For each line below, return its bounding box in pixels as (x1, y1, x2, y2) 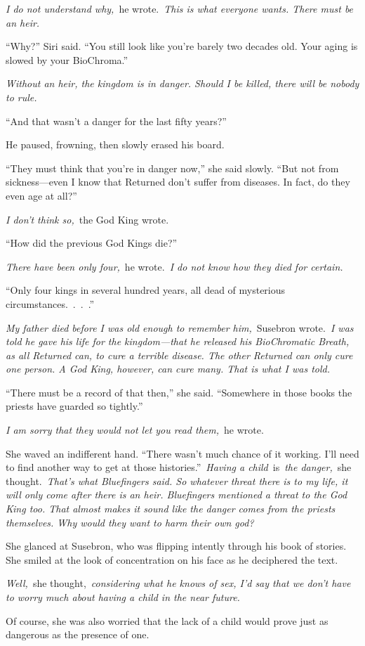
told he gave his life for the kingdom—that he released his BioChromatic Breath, (6, 334, 350, 349)
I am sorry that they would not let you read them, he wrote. (6, 422, 264, 437)
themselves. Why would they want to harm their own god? (6, 515, 254, 529)
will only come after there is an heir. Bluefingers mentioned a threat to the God (6, 487, 347, 502)
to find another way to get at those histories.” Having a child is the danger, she (6, 460, 352, 474)
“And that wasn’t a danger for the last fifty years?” (6, 113, 227, 128)
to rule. (6, 89, 37, 104)
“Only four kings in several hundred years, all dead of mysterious (6, 283, 286, 297)
